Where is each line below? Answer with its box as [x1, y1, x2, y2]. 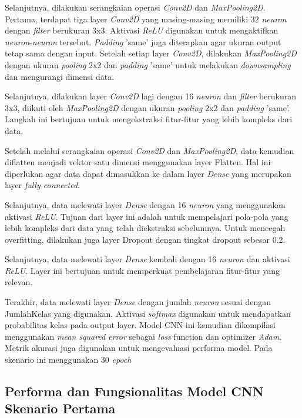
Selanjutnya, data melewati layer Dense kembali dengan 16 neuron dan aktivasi [5, 253, 290, 265]
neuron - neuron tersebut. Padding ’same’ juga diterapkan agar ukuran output [5, 35, 281, 48]
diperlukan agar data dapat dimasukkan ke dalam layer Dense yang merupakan [5, 167, 291, 179]
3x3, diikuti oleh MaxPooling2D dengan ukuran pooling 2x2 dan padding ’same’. [5, 101, 290, 113]
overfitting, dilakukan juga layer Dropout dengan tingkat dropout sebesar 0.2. [5, 233, 286, 245]
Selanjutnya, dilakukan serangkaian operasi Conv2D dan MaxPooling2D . [5, 1, 266, 13]
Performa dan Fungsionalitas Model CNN [5, 382, 264, 400]
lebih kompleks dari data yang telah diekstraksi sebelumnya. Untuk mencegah [5, 222, 286, 234]
